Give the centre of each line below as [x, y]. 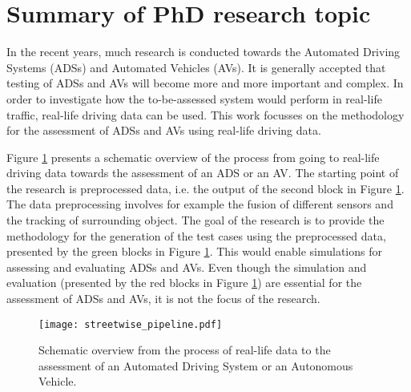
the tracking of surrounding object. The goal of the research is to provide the [195, 220]
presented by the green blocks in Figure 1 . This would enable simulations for [194, 251]
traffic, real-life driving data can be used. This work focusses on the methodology [205, 114]
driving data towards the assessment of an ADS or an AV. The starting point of [203, 173]
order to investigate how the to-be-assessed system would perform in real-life [194, 98]
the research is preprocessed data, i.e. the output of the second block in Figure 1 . [205, 188]
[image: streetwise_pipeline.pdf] [131, 324]
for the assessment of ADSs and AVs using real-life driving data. [164, 130]
